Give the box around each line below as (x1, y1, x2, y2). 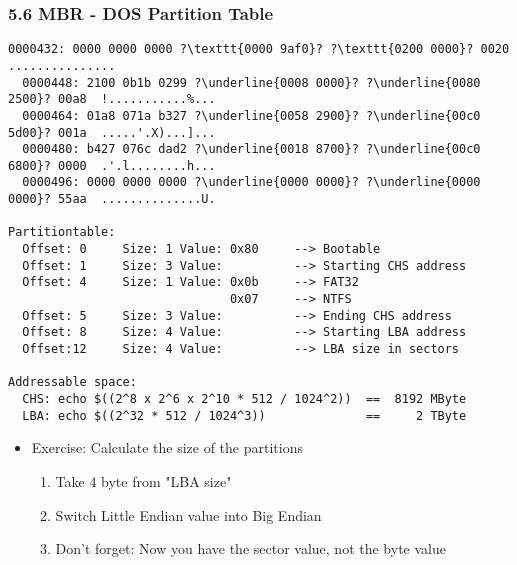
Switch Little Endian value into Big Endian (55, 504, 322, 525)
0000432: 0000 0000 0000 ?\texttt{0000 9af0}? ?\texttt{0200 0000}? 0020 (8, 42, 510, 57)
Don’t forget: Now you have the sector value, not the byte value (55, 538, 446, 559)
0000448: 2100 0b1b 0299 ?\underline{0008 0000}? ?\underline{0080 (22, 75, 481, 90)
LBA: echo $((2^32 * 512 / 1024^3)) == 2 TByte (22, 408, 467, 423)
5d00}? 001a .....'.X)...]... (8, 125, 216, 140)
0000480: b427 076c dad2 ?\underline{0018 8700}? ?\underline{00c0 (22, 142, 481, 157)
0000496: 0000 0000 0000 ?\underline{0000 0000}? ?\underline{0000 (22, 175, 481, 190)
